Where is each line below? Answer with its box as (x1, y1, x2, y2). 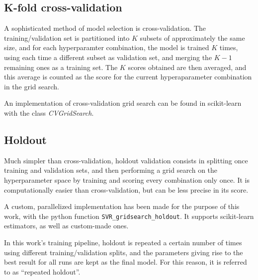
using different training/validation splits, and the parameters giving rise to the (4, 247, 243, 257)
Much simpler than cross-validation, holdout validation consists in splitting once (4, 155, 248, 165)
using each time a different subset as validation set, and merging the (4, 52, 212, 62)
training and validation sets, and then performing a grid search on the (4, 165, 218, 175)
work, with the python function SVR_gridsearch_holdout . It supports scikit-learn (4, 210, 254, 221)
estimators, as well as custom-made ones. (4, 220, 129, 231)
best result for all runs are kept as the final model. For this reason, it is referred (4, 257, 247, 267)
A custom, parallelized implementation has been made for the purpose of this (4, 201, 240, 211)
